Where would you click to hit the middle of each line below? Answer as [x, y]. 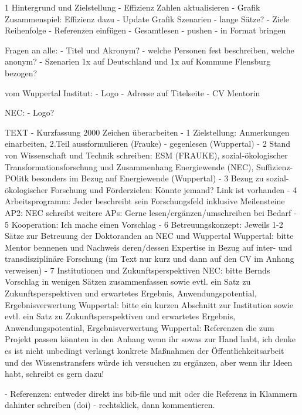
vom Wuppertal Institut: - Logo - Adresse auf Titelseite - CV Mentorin [133, 92]
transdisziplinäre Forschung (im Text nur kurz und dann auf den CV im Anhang [150, 259]
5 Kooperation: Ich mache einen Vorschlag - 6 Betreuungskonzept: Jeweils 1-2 [144, 224]
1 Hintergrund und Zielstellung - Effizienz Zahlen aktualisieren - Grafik [133, 7]
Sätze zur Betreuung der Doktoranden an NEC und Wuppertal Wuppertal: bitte [149, 236]
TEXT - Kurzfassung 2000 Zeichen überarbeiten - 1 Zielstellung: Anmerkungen [147, 132]
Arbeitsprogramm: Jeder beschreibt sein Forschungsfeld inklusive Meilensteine [145, 201]
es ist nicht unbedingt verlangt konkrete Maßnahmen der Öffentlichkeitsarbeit [145, 351]
